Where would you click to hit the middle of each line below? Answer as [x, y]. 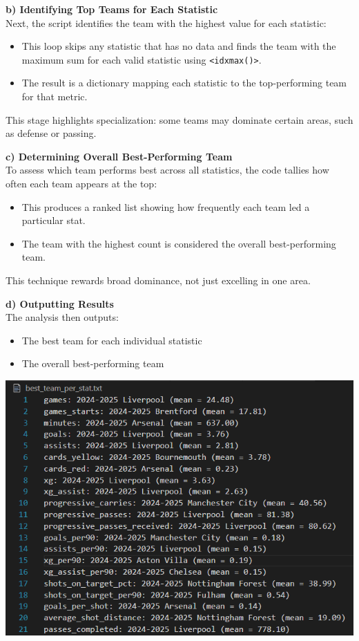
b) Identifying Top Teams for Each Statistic [112, 9]
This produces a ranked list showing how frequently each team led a [166, 206]
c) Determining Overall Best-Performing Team [119, 156]
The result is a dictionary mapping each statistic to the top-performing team [184, 83]
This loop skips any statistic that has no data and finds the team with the [179, 46]
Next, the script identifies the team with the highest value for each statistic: [166, 22]
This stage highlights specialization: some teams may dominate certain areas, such [179, 119]
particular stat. [54, 220]
